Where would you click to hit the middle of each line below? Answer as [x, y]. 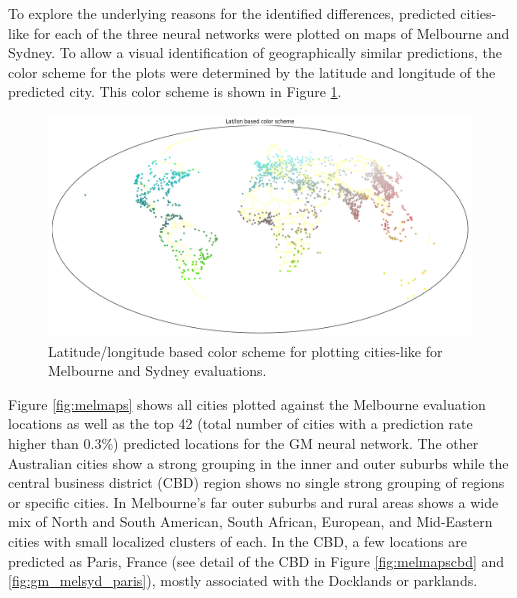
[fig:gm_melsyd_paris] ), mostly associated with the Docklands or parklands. [243, 580]
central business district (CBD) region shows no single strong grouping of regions [256, 482]
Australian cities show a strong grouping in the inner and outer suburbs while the [258, 462]
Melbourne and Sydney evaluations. [157, 370]
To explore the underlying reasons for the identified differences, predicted [232, 13]
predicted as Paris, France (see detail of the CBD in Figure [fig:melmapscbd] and [256, 560]
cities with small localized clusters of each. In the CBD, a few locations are [237, 541]
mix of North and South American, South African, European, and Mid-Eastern [250, 521]
